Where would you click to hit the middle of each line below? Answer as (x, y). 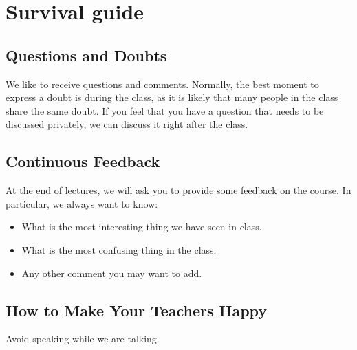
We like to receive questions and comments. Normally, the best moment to (162, 84)
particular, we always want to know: (82, 203)
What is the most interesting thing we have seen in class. (142, 227)
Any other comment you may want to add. (112, 273)
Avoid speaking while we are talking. (83, 339)
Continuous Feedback (83, 161)
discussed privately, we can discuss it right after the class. (127, 124)
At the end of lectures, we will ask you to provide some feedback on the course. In (178, 190)
